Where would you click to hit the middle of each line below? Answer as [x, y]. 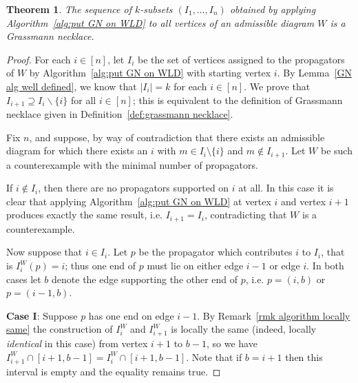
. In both [325, 266]
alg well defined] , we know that [72, 86]
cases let [24, 279]
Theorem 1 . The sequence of [69, 9]
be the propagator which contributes [215, 252]
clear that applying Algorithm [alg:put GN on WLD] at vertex [139, 201]
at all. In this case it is [286, 188]
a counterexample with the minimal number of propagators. [132, 164]
